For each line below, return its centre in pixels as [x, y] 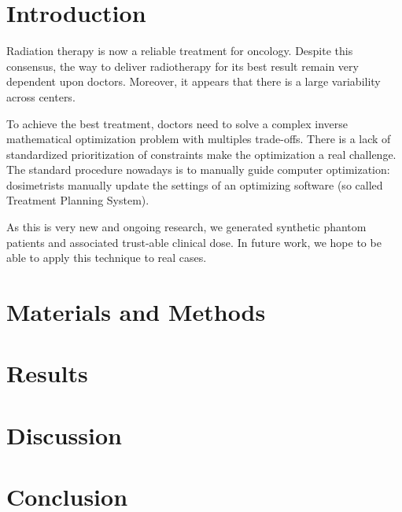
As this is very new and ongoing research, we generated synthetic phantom [186, 227]
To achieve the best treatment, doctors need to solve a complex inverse [177, 123]
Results [47, 373]
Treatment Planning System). [78, 200]
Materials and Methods [136, 312]
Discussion [64, 435]
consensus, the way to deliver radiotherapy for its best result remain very [183, 66]
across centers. [41, 96]
